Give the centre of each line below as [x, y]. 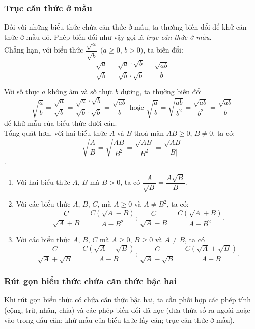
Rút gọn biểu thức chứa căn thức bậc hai [90, 281]
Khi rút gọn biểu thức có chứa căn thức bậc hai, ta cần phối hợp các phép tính [128, 300]
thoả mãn [149, 133]
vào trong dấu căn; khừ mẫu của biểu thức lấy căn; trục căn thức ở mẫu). [119, 320]
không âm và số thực [80, 92]
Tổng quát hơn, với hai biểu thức [56, 133]
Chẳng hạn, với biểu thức [44, 50]
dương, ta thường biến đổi [161, 92]
